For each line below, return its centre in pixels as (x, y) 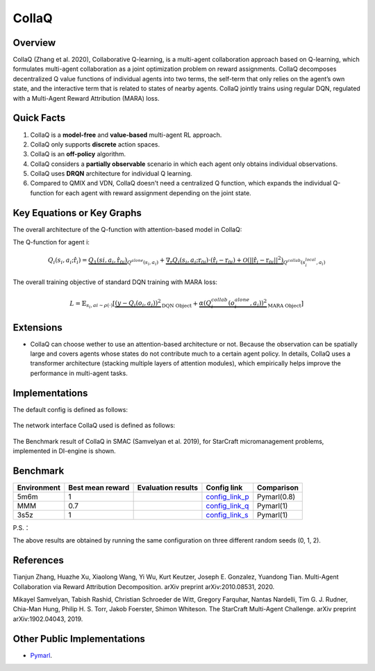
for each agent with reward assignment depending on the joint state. (153, 193)
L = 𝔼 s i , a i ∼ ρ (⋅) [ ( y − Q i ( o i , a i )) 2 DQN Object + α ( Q (141, 304)
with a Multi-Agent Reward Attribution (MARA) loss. (86, 98)
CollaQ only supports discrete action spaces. (95, 144)
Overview (34, 43)
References (38, 560)
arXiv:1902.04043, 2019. (48, 619)
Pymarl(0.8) (276, 497)
